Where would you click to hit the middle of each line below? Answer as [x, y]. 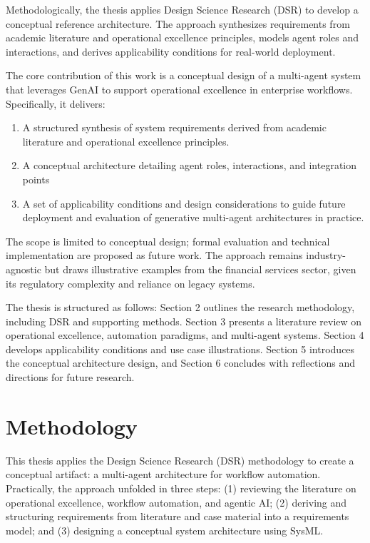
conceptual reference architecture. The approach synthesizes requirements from [178, 23]
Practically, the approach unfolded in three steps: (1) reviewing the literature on [181, 488]
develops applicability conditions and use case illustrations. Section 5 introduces [180, 349]
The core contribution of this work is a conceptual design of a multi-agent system [184, 75]
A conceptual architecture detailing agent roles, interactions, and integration [189, 165]
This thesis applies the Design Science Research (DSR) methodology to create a [180, 460]
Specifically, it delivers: [56, 103]
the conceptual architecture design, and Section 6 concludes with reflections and [180, 363]
